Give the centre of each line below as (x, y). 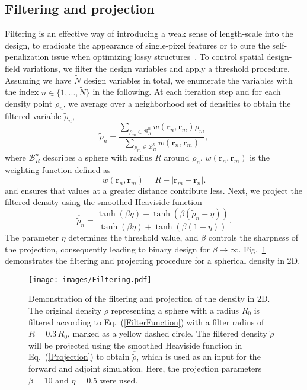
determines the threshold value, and (133, 237)
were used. (119, 380)
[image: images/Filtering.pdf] (90, 279)
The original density (65, 310)
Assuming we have (38, 80)
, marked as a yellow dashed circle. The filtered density (167, 333)
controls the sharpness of (253, 237)
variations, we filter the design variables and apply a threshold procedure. (156, 68)
